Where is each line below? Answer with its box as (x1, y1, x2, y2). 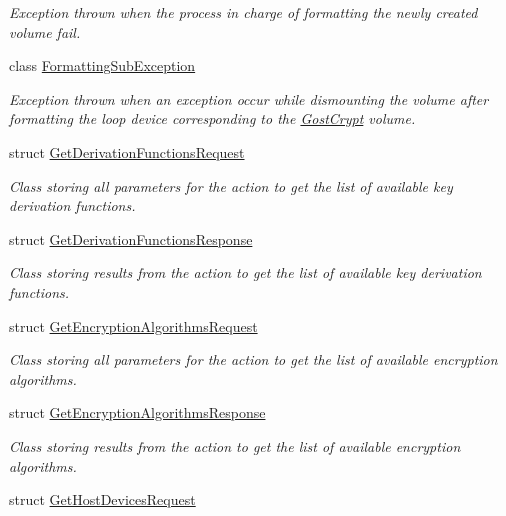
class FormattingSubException (9, 55, 196, 76)
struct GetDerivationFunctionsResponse (9, 228, 253, 249)
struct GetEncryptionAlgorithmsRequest (9, 315, 258, 336)
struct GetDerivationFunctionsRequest (9, 141, 245, 162)
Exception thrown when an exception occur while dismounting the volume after (9, 88, 489, 109)
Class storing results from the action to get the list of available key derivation (9, 262, 482, 283)
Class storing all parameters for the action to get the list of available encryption (9, 349, 498, 370)
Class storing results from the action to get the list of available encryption (9, 435, 461, 456)
